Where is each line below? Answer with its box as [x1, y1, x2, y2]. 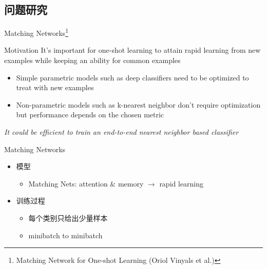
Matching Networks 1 [4, 26, 68, 38]
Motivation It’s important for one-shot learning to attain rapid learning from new [4, 45, 261, 55]
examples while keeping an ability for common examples [4, 55, 181, 66]
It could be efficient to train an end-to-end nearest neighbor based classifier [4, 127, 239, 137]
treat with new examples [16, 82, 94, 93]
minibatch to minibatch [28, 230, 103, 240]
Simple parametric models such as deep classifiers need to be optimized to [16, 72, 249, 82]
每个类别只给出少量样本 [28, 212, 108, 223]
